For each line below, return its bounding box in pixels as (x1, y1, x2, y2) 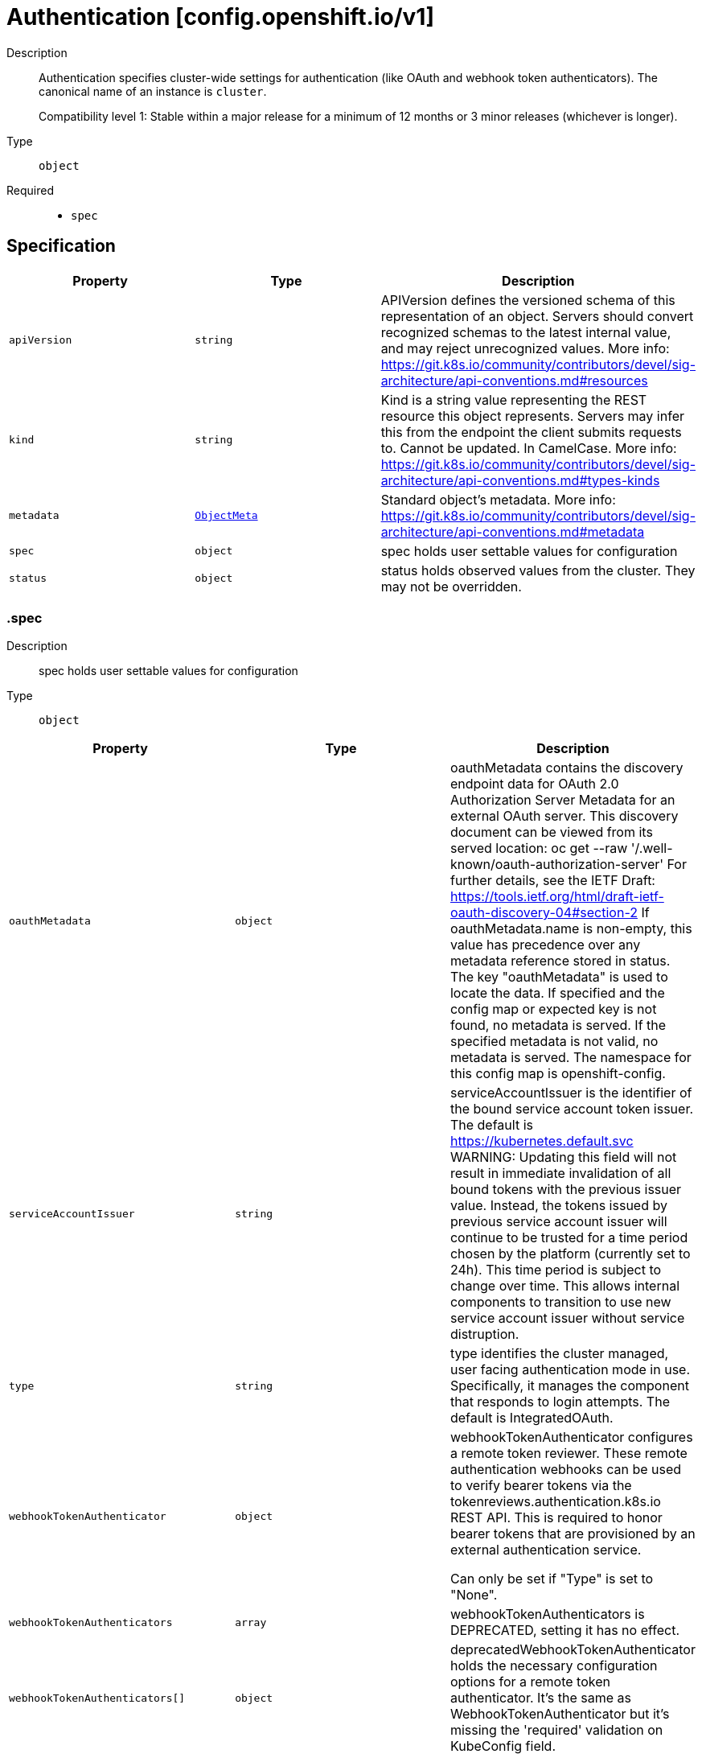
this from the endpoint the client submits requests (380, 423, 682, 440)
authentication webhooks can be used (450, 1461, 682, 1478)
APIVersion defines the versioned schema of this (380, 291, 675, 308)
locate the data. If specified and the (450, 985, 665, 1002)
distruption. (450, 1326, 519, 1343)
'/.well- (630, 840, 673, 857)
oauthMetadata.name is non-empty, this (450, 920, 692, 937)
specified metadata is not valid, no (450, 1033, 659, 1050)
